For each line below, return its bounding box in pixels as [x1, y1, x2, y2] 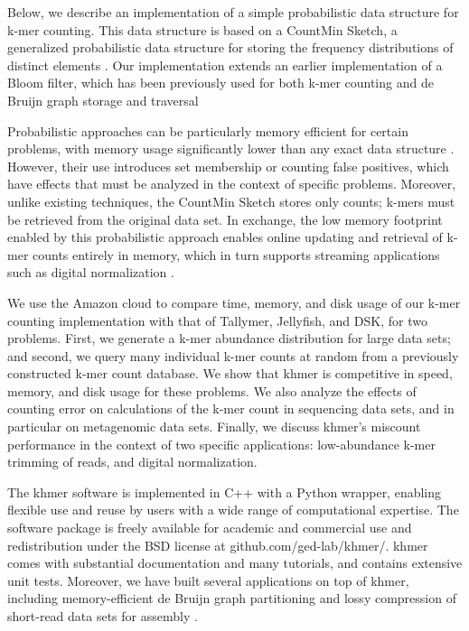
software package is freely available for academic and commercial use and [7, 518, 412, 537]
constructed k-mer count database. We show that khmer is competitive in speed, [7, 364, 453, 383]
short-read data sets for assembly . [7, 607, 198, 625]
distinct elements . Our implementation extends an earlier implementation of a [7, 55, 443, 74]
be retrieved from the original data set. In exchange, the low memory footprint [7, 209, 443, 228]
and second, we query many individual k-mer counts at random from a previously [7, 346, 459, 365]
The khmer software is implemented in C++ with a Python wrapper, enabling [7, 482, 442, 501]
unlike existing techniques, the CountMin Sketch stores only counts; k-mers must [7, 191, 455, 210]
